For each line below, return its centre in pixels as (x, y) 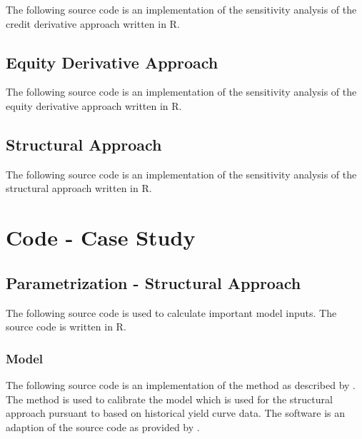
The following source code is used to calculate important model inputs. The (171, 312)
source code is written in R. (66, 327)
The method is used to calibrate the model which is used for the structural (169, 399)
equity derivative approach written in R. (94, 105)
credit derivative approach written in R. (93, 23)
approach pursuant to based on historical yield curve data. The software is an (176, 413)
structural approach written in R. (79, 188)
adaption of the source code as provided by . (103, 427)
